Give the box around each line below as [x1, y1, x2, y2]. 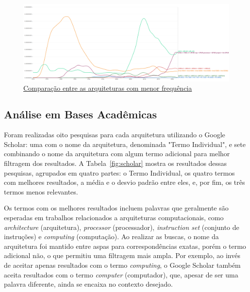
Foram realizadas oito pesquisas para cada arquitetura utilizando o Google [4, 130, 225, 140]
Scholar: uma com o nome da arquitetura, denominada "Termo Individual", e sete [4, 139, 246, 149]
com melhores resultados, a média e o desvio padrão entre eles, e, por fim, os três [4, 177, 245, 187]
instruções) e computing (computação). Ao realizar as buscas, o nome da [4, 231, 219, 242]
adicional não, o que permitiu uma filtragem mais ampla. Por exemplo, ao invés [4, 250, 240, 260]
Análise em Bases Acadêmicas [4, 107, 157, 122]
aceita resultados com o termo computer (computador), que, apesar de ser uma [4, 269, 238, 279]
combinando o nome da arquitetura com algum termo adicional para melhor [4, 148, 230, 159]
